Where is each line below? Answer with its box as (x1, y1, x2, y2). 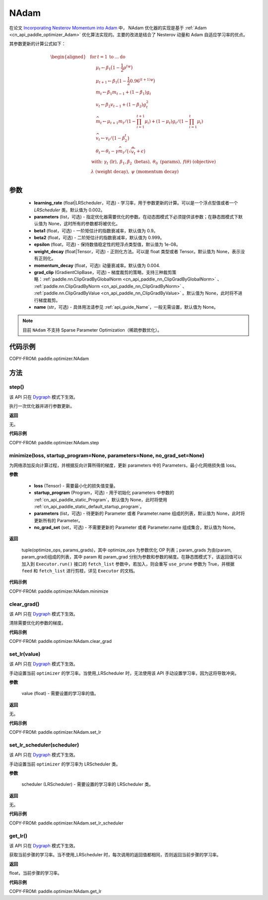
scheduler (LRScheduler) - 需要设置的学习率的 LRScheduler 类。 (21, 781, 153, 787)
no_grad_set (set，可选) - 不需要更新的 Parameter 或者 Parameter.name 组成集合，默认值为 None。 (34, 524, 238, 531)
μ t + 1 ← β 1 (96, 78, 118, 84)
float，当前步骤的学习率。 (9, 870, 62, 876)
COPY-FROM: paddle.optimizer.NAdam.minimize (9, 588, 109, 594)
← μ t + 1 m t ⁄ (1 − (102, 118, 136, 125)
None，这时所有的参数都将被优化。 (48, 221, 121, 227)
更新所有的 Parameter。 (34, 517, 83, 523)
